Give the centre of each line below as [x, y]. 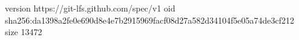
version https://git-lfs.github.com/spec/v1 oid [90, 8]
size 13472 [24, 32]
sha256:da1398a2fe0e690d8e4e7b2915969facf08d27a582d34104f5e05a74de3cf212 [150, 20]
